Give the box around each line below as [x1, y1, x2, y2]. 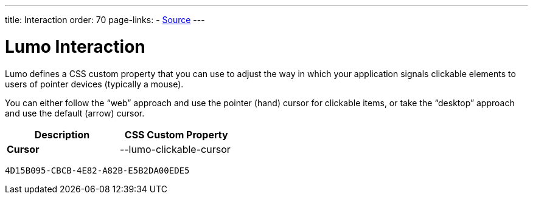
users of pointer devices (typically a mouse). [5, 78, 184, 89]
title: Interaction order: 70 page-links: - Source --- [5, 15, 205, 25]
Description [34, 128, 90, 141]
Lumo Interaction [5, 36, 145, 57]
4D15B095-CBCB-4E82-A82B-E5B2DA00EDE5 [5, 165, 190, 175]
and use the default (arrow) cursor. [5, 107, 145, 118]
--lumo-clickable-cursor [119, 143, 231, 155]
